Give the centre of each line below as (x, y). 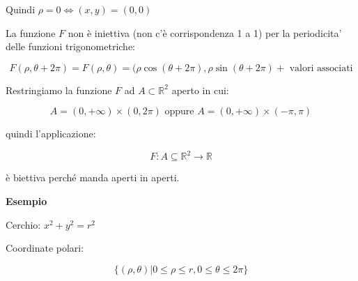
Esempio (26, 201)
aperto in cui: (200, 90)
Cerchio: (23, 224)
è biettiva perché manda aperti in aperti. (93, 177)
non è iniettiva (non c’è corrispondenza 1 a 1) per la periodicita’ (205, 32)
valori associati (321, 68)
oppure (179, 112)
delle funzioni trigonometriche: (70, 46)
